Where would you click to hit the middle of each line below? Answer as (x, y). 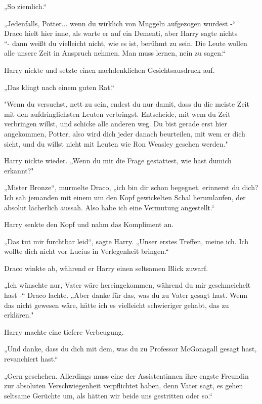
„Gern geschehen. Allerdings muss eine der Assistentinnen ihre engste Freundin (126, 375)
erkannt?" (19, 170)
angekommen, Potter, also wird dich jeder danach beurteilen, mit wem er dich (125, 133)
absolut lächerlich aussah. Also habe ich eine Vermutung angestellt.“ (110, 207)
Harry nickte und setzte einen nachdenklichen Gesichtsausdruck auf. (110, 70)
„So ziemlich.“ (25, 6)
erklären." (19, 315)
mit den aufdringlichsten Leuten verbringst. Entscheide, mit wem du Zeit (117, 114)
